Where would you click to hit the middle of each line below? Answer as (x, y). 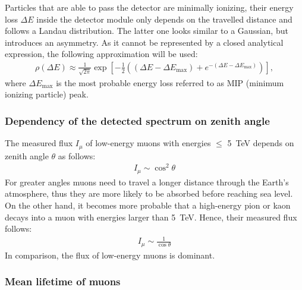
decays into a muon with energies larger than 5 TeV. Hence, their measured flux (151, 217)
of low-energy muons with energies (148, 143)
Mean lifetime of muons (63, 281)
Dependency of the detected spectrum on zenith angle (137, 120)
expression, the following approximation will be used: (101, 54)
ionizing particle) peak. (47, 94)
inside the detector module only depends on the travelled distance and (164, 19)
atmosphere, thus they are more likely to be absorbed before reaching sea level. (149, 193)
